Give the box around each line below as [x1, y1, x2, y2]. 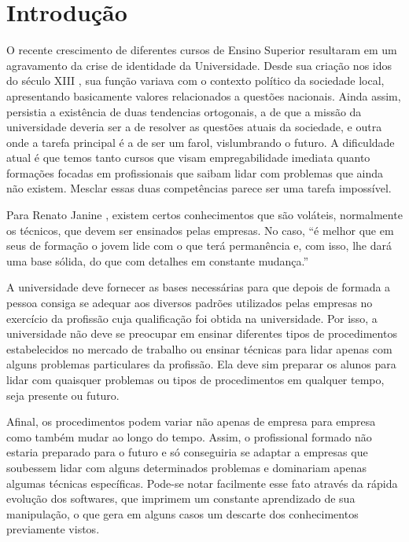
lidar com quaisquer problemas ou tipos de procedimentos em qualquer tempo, [6, 372, 385, 387]
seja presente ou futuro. [6, 386, 120, 403]
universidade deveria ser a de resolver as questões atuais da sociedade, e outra [6, 119, 382, 135]
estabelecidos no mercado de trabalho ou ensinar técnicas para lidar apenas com [6, 340, 392, 357]
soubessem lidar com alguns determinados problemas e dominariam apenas [6, 459, 367, 475]
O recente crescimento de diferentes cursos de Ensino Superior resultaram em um [6, 42, 397, 58]
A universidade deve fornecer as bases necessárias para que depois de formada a [6, 279, 391, 295]
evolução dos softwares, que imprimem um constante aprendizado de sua [6, 490, 356, 507]
